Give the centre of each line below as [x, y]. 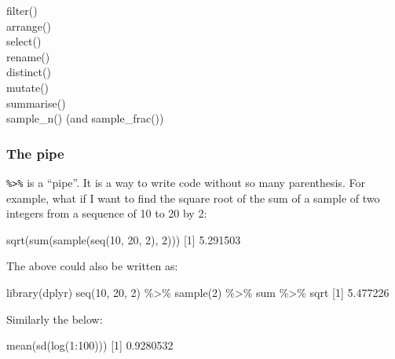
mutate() [28, 87]
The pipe [35, 153]
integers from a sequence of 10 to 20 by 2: [107, 213]
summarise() [36, 103]
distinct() [29, 72]
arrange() [29, 26]
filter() [22, 10]
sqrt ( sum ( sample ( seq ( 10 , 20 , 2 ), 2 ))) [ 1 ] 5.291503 [124, 239]
